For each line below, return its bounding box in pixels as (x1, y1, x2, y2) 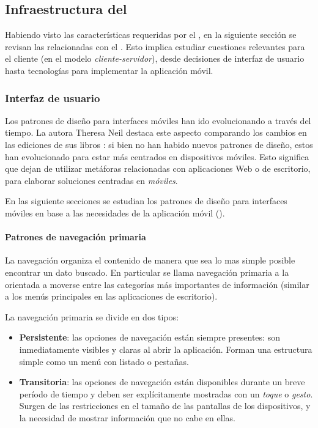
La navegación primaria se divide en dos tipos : (5, 310, 179, 323)
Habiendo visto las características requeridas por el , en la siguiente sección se (5, 28, 297, 41)
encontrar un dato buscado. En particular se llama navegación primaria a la (5, 265, 289, 278)
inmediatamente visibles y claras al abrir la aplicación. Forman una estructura (19, 342, 312, 355)
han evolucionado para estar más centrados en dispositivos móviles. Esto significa (5, 150, 309, 163)
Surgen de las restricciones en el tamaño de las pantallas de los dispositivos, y (19, 399, 311, 412)
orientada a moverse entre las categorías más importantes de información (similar (5, 278, 309, 290)
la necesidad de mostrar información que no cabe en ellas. (19, 411, 235, 424)
